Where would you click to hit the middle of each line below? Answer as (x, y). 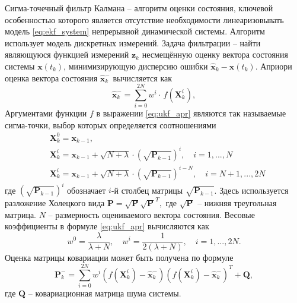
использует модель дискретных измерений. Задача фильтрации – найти (133, 42)
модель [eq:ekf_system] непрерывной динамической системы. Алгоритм (135, 31)
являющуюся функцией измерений (67, 54)
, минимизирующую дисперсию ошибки (136, 66)
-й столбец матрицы (147, 190)
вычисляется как (142, 78)
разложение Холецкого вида (55, 203)
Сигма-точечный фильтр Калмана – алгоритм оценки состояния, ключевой (139, 8)
